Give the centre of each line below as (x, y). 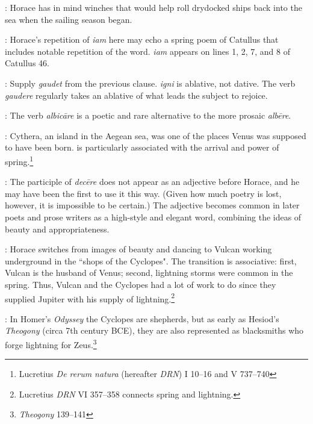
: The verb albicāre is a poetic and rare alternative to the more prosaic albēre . (148, 115)
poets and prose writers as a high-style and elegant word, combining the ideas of (153, 217)
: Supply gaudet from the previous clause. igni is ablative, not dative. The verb (150, 83)
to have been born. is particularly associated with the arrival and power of (142, 147)
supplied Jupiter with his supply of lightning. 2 (90, 298)
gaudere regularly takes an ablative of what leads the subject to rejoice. (136, 95)
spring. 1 (19, 160)
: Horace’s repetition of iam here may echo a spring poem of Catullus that (142, 39)
